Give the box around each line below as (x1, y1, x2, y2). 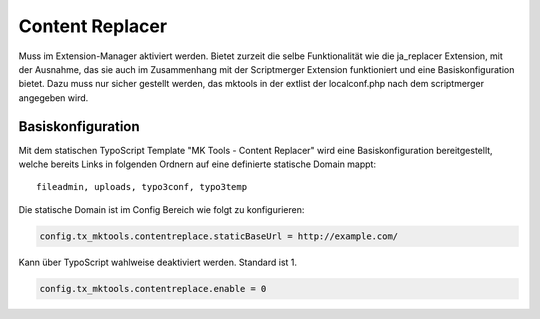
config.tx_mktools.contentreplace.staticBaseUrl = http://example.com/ (39, 230, 399, 242)
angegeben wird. (18, 91, 89, 104)
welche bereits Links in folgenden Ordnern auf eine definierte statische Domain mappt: (18, 158, 377, 170)
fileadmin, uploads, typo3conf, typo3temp (36, 181, 248, 193)
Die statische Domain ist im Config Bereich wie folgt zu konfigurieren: (18, 203, 305, 215)
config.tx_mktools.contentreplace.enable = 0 (39, 283, 267, 294)
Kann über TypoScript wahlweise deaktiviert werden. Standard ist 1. (18, 256, 298, 268)
